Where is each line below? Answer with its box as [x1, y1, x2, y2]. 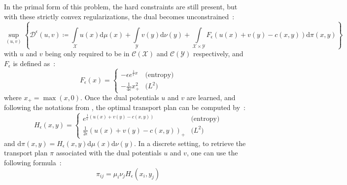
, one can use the [186, 148, 238, 158]
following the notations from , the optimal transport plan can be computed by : [4, 102, 245, 112]
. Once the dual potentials [80, 92, 159, 102]
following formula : [4, 157, 62, 168]
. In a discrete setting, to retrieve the [134, 138, 246, 148]
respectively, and [193, 48, 243, 59]
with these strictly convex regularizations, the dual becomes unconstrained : [4, 11, 235, 21]
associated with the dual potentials [56, 148, 162, 158]
